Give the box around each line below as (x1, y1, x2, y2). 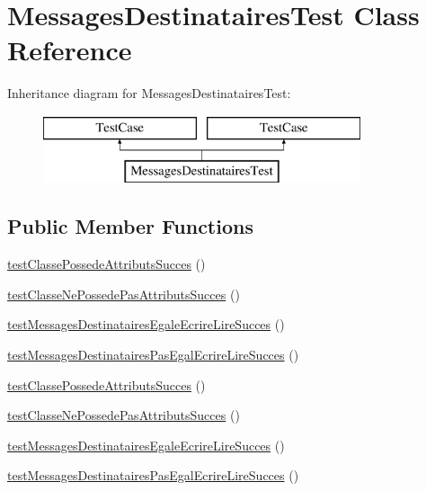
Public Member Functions (7, 212, 253, 240)
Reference (7, 31, 132, 68)
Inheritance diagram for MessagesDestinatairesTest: (7, 84, 291, 103)
